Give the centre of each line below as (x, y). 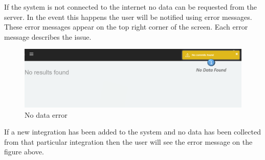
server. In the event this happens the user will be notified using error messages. (128, 17)
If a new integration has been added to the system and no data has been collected (132, 132)
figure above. (24, 152)
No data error (46, 114)
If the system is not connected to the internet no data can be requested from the (130, 7)
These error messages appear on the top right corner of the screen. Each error (126, 27)
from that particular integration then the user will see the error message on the (128, 141)
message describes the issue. (48, 36)
